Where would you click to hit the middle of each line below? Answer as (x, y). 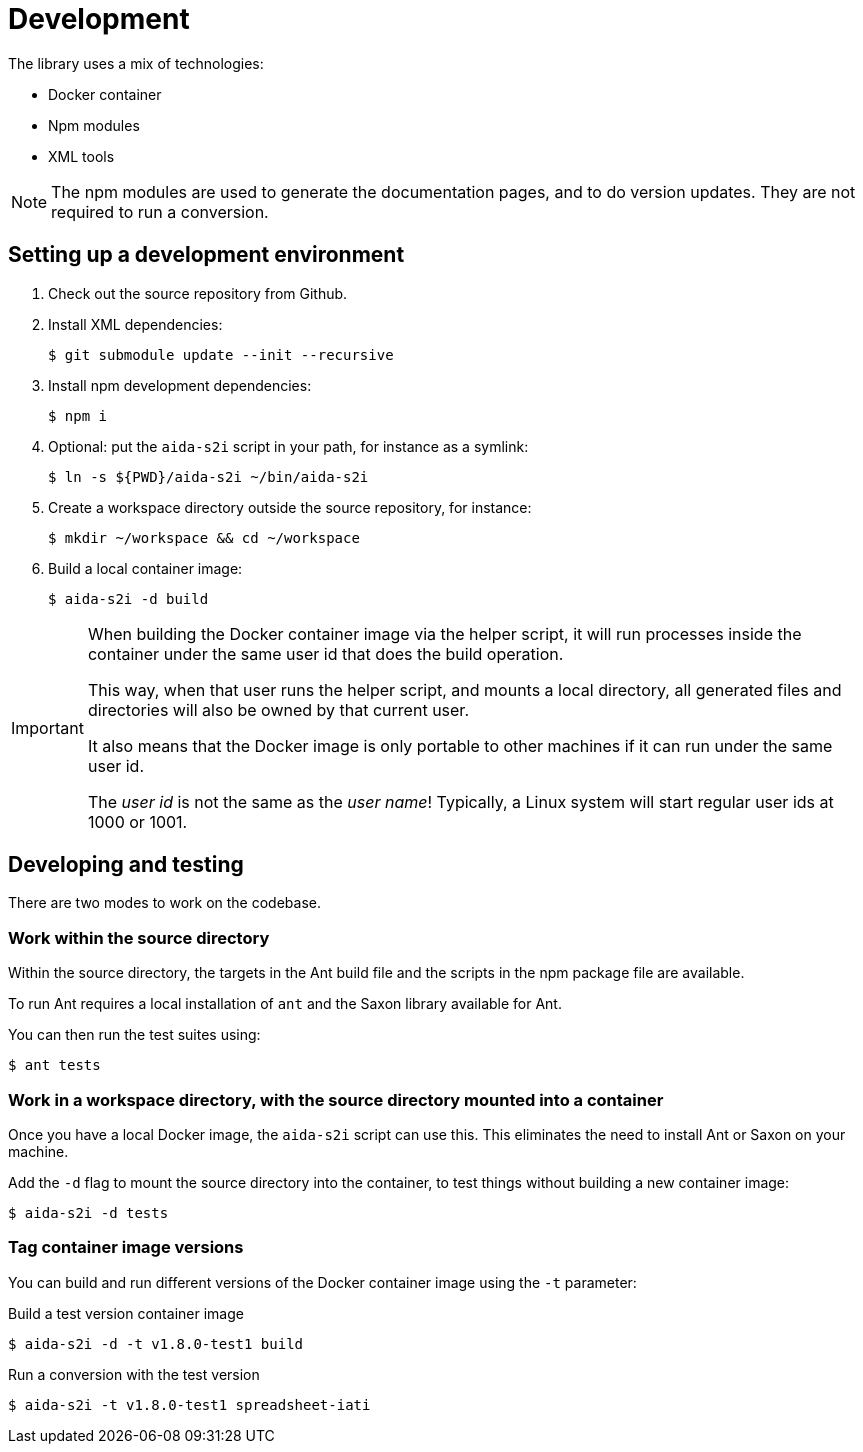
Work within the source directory (139, 937)
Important (47, 727)
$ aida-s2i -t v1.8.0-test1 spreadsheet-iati (189, 1404)
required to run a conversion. (160, 211)
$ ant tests (54, 1065)
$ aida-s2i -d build (128, 598)
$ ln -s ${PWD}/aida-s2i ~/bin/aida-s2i (208, 476)
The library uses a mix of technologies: (136, 63)
